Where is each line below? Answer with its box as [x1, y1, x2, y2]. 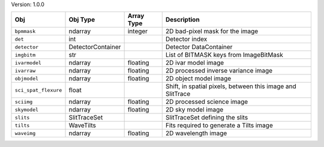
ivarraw [14, 67, 36, 74]
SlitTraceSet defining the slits [165, 113, 248, 122]
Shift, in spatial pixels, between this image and [165, 82, 296, 91]
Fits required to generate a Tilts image [165, 121, 273, 130]
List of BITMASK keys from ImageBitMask [165, 51, 283, 59]
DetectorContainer [68, 43, 121, 51]
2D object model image [165, 74, 232, 83]
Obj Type [68, 16, 95, 24]
